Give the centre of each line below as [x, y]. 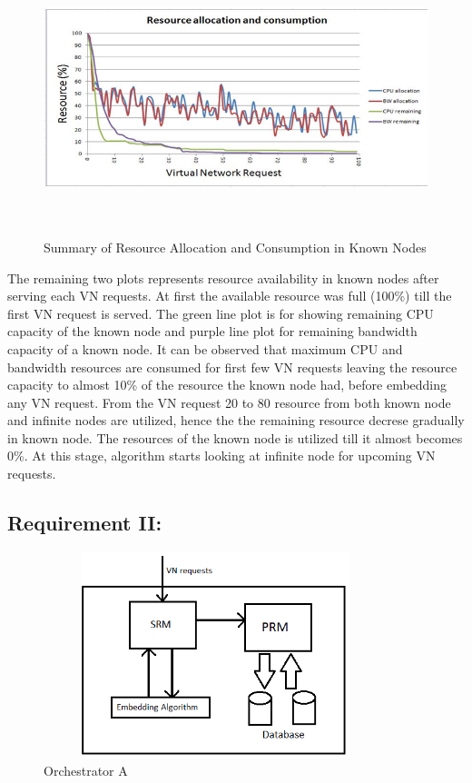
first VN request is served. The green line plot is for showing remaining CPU [221, 313]
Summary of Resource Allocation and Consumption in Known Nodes [235, 247]
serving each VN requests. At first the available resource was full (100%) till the [230, 296]
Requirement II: [85, 523]
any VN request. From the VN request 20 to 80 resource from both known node [229, 402]
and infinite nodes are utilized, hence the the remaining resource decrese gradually [236, 420]
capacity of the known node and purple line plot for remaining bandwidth [212, 331]
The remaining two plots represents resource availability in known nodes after [223, 278]
